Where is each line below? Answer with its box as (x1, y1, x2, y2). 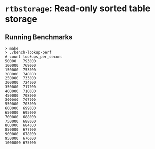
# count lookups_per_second (5, 54, 63, 59)
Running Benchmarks (5, 33, 73, 41)
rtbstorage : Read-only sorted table (5, 3, 151, 14)
